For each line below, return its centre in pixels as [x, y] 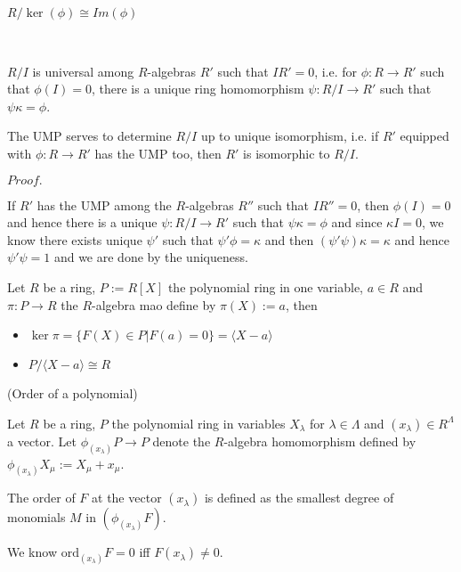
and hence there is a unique [82, 222]
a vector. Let [42, 441]
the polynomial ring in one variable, [265, 286]
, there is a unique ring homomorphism [198, 89]
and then [289, 239]
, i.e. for [336, 71]
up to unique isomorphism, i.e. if [290, 136]
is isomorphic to [287, 153]
